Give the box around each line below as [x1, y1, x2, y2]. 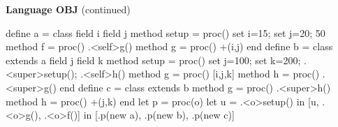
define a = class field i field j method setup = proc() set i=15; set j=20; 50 [6, 25, 325, 40]
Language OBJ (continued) [6, 2, 131, 16]
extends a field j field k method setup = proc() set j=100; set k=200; [6, 52, 301, 67]
